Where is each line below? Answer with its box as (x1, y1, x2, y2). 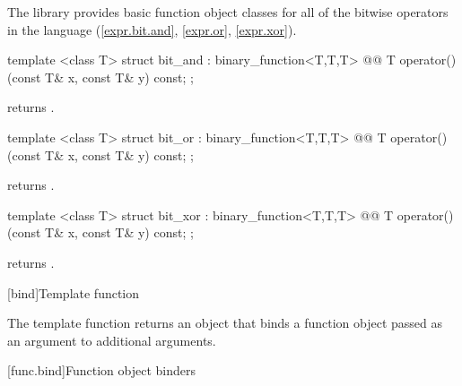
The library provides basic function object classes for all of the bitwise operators (7, 3, 449, 21)
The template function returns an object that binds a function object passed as (7, 313, 443, 332)
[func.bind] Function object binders (7, 361, 196, 380)
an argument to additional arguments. (7, 330, 216, 349)
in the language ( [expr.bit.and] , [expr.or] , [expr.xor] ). (7, 20, 297, 39)
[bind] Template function (7, 283, 140, 302)
